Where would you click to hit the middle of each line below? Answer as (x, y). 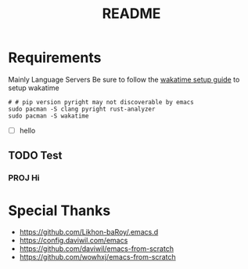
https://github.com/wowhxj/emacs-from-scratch (97, 257)
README (131, 14)
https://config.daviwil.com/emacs (74, 241)
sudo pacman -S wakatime (49, 116)
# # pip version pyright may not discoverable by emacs (101, 102)
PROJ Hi (24, 178)
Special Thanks (59, 211)
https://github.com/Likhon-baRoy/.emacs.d (89, 232)
